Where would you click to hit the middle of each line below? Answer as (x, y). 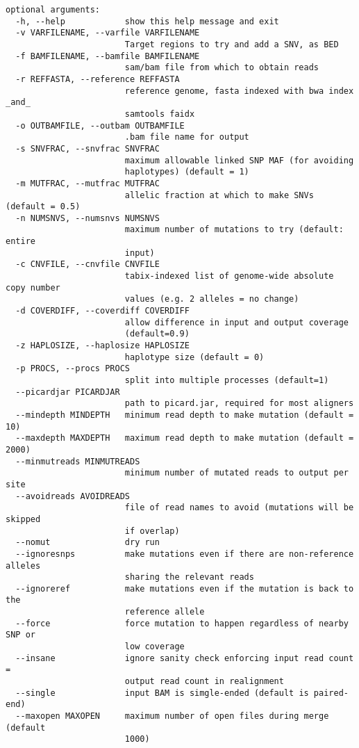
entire (20, 242)
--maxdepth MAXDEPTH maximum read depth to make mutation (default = (185, 438)
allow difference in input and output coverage (236, 322)
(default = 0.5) (43, 207)
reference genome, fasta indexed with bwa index (239, 91)
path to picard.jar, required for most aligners (239, 404)
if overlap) (152, 531)
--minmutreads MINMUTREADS (78, 461)
